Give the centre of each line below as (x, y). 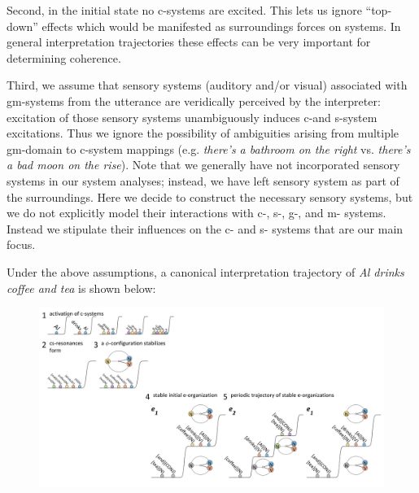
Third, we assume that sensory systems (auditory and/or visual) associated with (207, 85)
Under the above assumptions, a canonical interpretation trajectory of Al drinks (205, 271)
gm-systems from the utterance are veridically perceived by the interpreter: (194, 100)
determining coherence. (64, 57)
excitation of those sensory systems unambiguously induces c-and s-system (192, 117)
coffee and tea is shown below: (81, 288)
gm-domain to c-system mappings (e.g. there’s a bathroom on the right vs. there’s (209, 148)
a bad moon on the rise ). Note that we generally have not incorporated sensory (203, 165)
